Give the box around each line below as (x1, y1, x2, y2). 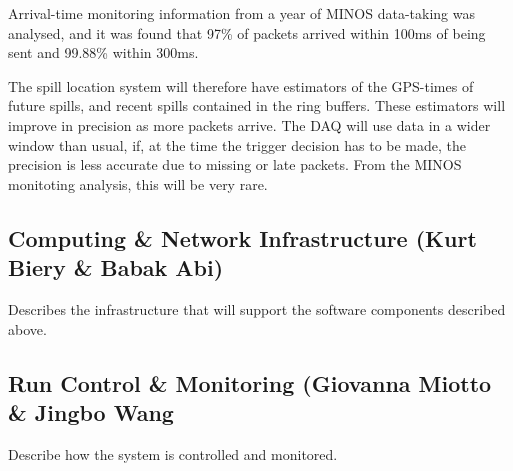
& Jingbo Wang (8, 396, 174, 427)
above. (8, 318, 47, 339)
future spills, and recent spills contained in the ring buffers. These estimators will (8, 95, 506, 116)
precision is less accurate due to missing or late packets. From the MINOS (8, 154, 462, 175)
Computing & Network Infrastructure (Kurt (8, 222, 477, 253)
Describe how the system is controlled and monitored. (8, 443, 338, 464)
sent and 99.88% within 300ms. (8, 42, 199, 63)
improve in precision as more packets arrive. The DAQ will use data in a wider (8, 114, 491, 135)
